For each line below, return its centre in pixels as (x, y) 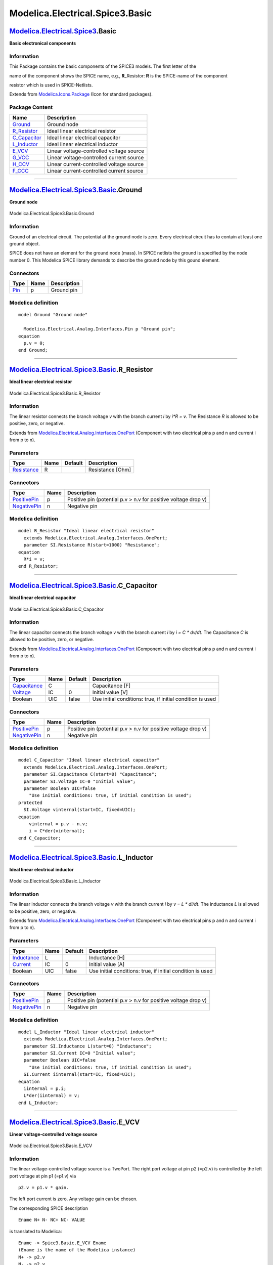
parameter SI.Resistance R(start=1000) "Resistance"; (92, 545)
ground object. (25, 243)
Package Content (31, 107)
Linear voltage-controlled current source (96, 157)
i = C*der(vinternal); (57, 831)
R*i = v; (34, 559)
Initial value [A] (107, 964)
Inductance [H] (107, 957)
